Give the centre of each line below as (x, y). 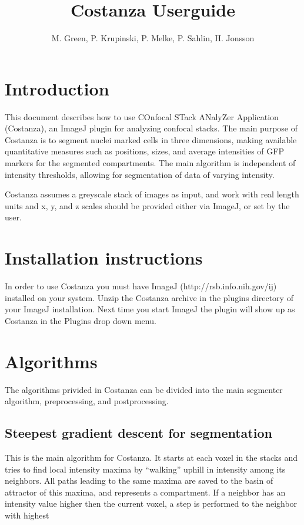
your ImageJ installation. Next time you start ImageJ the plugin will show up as (150, 309)
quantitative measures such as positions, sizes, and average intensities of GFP (144, 151)
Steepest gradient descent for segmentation (138, 433)
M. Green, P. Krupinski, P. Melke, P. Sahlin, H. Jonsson (153, 38)
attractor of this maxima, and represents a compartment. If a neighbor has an (145, 492)
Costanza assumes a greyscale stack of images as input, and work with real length (152, 194)
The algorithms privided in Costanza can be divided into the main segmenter (144, 389)
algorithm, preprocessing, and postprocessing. (87, 401)
